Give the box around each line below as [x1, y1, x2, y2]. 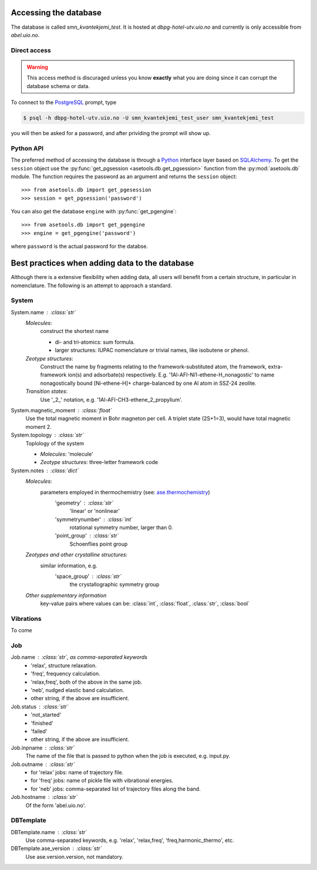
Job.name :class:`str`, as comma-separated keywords [11, 654, 148, 661]
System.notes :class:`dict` [11, 467, 79, 474]
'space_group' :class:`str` [55, 573, 122, 580]
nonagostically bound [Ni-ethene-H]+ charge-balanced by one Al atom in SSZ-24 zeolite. [40, 379, 257, 387]
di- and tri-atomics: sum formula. [55, 338, 135, 345]
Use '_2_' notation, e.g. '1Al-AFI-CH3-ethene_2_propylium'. [40, 396, 183, 403]
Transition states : [25, 388, 68, 395]
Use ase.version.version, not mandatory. [25, 853, 123, 860]
